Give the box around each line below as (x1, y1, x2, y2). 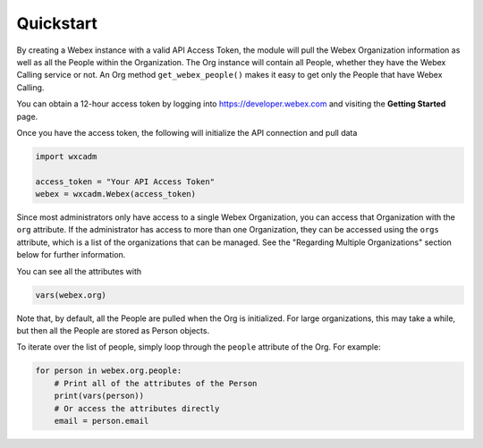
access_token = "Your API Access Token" (35, 176, 215, 187)
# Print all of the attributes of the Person (54, 378, 258, 388)
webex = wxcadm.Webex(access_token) (35, 189, 197, 199)
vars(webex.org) (35, 290, 107, 300)
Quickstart (16, 13, 98, 33)
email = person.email (54, 416, 149, 426)
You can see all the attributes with (16, 266, 142, 276)
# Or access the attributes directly (54, 403, 220, 413)
